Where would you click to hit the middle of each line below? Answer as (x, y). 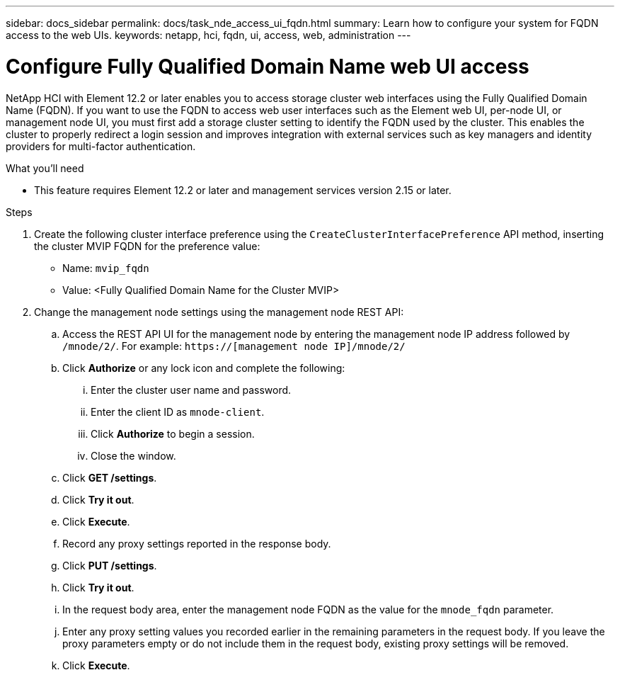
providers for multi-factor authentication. (101, 146)
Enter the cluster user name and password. (191, 390)
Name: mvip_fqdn (106, 268)
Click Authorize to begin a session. (173, 433)
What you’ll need (45, 168)
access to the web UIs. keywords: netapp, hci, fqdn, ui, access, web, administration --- (208, 35)
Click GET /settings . (110, 477)
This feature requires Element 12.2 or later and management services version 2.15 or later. (243, 190)
